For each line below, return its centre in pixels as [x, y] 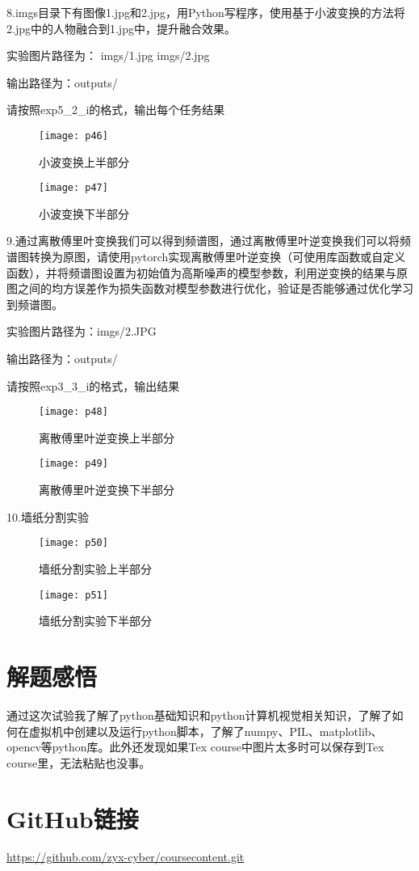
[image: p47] [73, 188]
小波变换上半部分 [84, 161]
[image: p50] [73, 543]
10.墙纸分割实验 [48, 516]
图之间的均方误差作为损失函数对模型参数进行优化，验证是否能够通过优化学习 [210, 288]
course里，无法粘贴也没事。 [79, 762]
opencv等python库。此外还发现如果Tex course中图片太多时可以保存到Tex [195, 747]
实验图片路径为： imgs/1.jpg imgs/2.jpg [108, 55]
